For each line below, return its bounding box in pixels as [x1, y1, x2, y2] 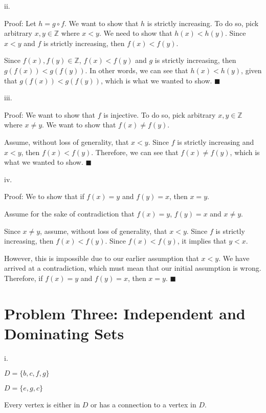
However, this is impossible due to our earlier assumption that [4, 252, 199, 263]
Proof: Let [4, 17, 36, 28]
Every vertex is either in [4, 399, 80, 410]
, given [241, 64, 262, 75]
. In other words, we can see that [85, 64, 188, 75]
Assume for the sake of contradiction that [4, 208, 135, 219]
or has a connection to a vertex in [91, 399, 196, 410]
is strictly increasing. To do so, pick [147, 17, 259, 28]
